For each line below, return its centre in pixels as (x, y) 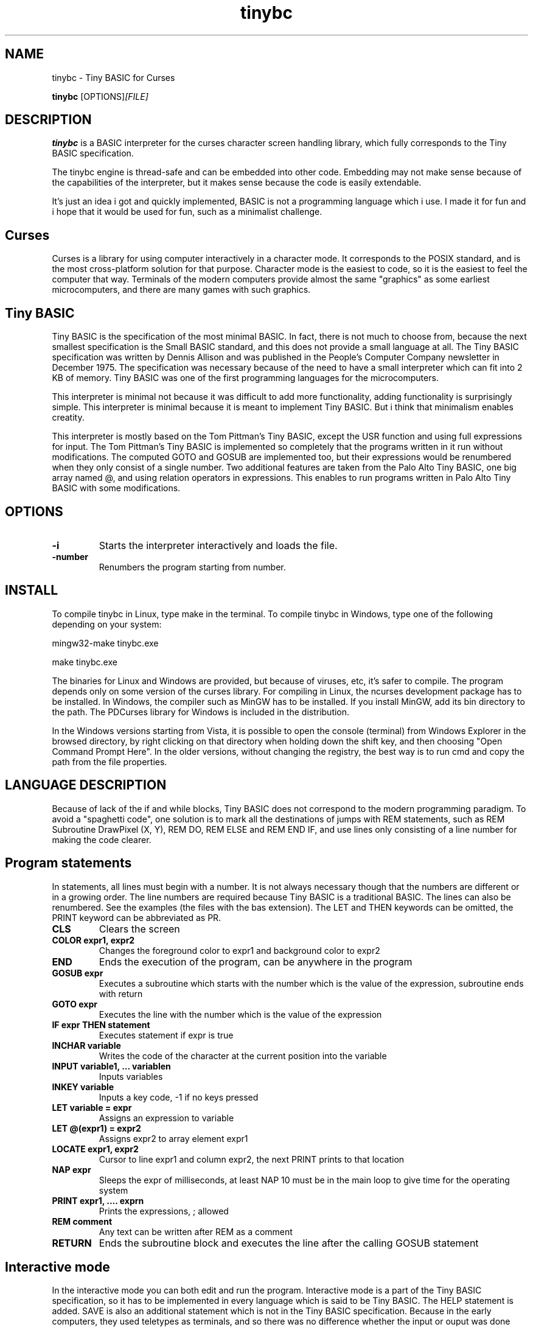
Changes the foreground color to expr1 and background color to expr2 (239, 950)
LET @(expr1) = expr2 (96, 1128)
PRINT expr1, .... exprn (98, 1200)
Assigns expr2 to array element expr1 (173, 1138)
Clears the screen (139, 929)
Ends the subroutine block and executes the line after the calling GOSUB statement (289, 1243)
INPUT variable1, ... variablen (111, 1066)
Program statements (68, 863)
